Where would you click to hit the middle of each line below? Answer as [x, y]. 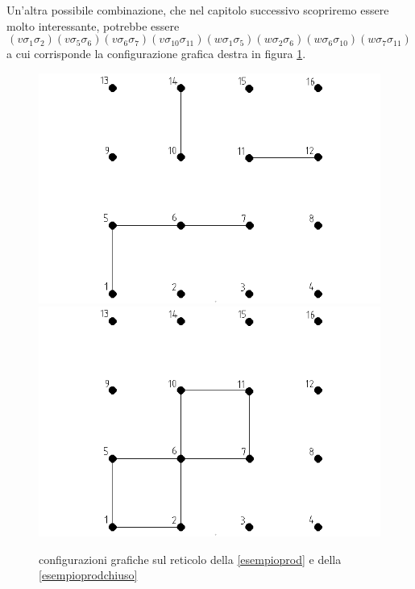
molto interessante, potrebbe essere [93, 25]
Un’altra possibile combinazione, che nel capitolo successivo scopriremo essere [198, 10]
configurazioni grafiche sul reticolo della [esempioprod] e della [190, 559]
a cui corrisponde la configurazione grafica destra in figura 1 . [156, 54]
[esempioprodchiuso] [88, 575]
